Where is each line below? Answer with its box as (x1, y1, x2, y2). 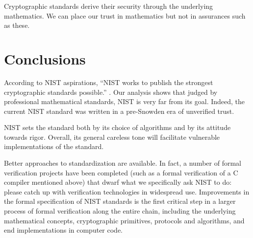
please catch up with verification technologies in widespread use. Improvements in (4, 186, 250, 196)
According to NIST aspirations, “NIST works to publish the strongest (4, 77, 213, 87)
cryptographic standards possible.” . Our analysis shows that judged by (4, 87, 218, 97)
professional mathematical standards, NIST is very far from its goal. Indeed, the (4, 96, 245, 107)
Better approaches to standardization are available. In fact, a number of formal (4, 158, 241, 168)
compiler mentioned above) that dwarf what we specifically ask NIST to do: (4, 177, 232, 187)
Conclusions (4, 48, 86, 68)
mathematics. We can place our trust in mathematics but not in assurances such (4, 10, 246, 21)
